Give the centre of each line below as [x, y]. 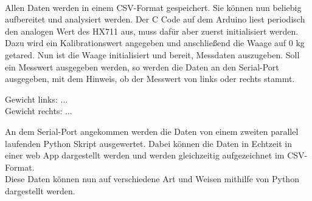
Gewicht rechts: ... [39, 111]
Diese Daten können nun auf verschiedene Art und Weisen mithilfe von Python [152, 179]
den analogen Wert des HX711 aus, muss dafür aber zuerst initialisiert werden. [152, 31]
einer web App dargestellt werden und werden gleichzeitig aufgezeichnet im [145, 155]
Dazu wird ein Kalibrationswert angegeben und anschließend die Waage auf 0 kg [155, 43]
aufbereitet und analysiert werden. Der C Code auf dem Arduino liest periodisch [155, 19]
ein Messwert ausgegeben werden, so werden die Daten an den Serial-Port [142, 66]
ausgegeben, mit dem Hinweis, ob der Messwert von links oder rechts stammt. [150, 79]
